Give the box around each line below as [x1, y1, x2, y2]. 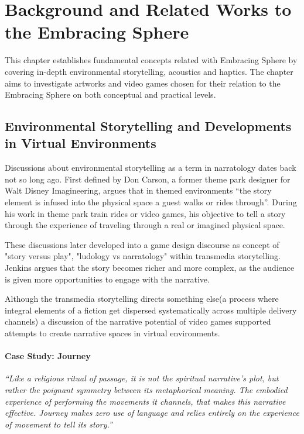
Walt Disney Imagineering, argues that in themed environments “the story [5, 184, 272, 197]
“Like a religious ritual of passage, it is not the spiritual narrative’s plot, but [5, 372, 279, 384]
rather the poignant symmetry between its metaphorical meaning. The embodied [5, 383, 288, 395]
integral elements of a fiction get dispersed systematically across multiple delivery [5, 304, 297, 316]
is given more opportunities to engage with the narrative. [5, 273, 210, 285]
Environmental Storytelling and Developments [5, 117, 292, 135]
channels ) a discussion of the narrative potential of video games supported [5, 315, 271, 328]
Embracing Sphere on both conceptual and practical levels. [5, 88, 216, 101]
